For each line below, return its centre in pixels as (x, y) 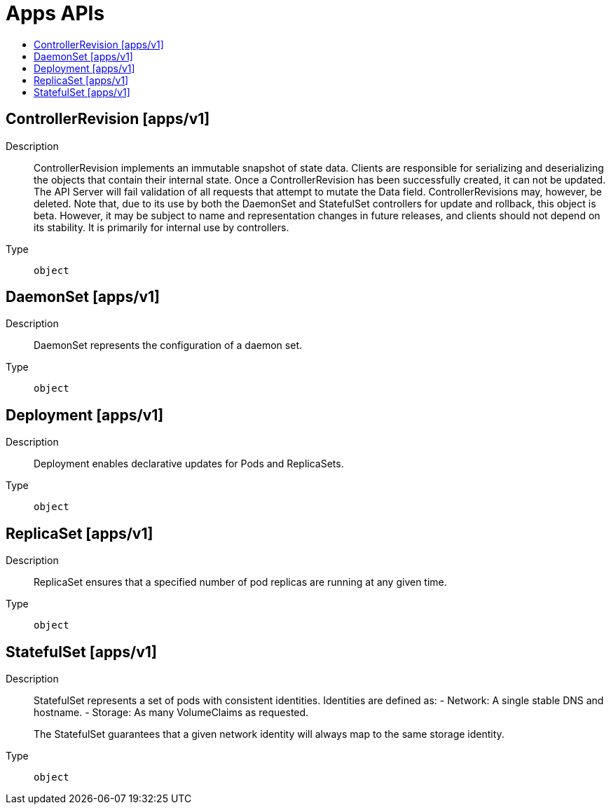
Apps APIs (55, 13)
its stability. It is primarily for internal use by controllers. (162, 227)
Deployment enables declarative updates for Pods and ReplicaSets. (189, 464)
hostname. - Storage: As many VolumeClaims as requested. (171, 712)
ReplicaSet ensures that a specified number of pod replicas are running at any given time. (240, 582)
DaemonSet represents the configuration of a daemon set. (168, 345)
